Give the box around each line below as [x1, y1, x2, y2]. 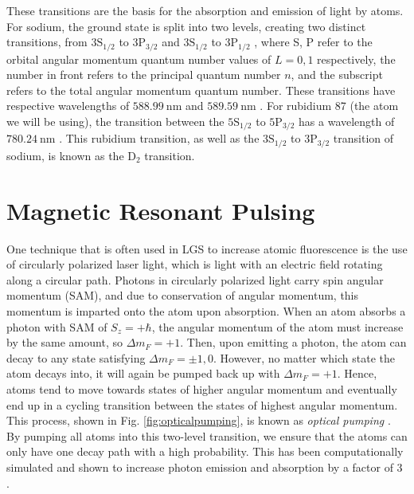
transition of [333, 130, 394, 147]
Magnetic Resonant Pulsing [6, 194, 315, 226]
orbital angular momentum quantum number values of [6, 50, 271, 67]
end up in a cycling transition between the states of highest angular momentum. [6, 396, 398, 413]
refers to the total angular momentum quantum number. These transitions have [6, 81, 396, 98]
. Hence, [337, 365, 377, 382]
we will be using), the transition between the [6, 113, 225, 130]
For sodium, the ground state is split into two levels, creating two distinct [6, 18, 366, 34]
